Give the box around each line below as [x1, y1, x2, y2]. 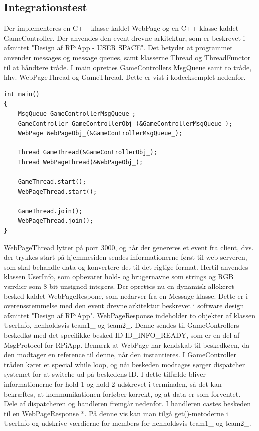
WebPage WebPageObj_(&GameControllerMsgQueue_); [18, 130, 182, 137]
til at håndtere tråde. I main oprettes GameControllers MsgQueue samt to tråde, [4, 62, 252, 72]
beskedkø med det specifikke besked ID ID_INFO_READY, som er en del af [4, 330, 240, 340]
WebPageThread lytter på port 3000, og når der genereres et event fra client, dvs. [4, 242, 254, 252]
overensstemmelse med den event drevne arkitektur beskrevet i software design [4, 300, 244, 311]
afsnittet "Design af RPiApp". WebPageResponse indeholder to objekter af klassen [4, 310, 255, 320]
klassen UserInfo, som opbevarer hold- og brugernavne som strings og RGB [4, 271, 234, 282]
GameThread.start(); [18, 178, 86, 186]
